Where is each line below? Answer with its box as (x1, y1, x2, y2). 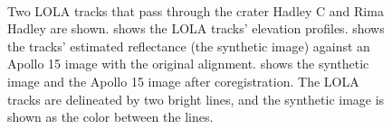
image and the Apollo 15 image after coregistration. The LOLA (7, 71, 359, 90)
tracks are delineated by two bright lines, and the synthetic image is (7, 89, 385, 108)
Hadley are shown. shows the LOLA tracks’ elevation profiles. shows (7, 19, 385, 38)
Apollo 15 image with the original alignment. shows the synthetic (7, 54, 369, 73)
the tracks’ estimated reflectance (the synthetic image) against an (7, 36, 370, 55)
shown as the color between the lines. (7, 107, 214, 126)
